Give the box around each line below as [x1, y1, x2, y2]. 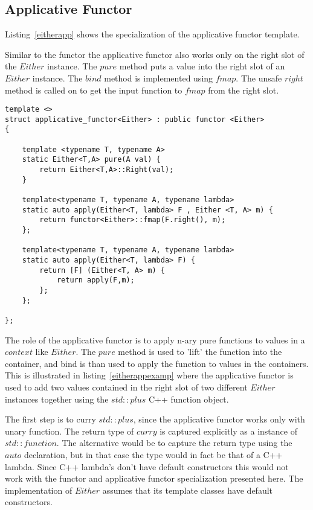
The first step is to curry [5, 413, 96, 426]
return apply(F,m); [56, 276, 135, 285]
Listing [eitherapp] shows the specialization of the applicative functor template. [5, 28, 300, 40]
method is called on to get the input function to [5, 83, 182, 96]
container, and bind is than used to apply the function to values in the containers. [5, 357, 309, 369]
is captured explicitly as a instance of [160, 424, 297, 437]
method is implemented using [104, 71, 213, 84]
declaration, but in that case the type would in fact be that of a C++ [24, 448, 283, 461]
